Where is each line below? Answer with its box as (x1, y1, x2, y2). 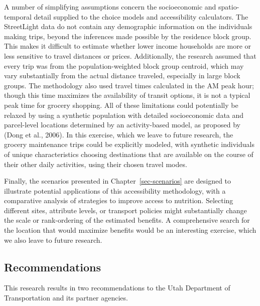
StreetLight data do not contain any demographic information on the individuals (4, 21, 252, 32)
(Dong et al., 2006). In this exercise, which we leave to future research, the (4, 129, 233, 139)
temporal (4, 11, 32, 22)
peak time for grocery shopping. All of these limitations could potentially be (4, 99, 238, 110)
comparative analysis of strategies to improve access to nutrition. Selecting (4, 195, 233, 206)
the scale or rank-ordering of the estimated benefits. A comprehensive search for (4, 215, 250, 225)
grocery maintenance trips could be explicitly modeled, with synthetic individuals (4, 139, 254, 149)
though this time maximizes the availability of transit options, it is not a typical (4, 90, 250, 100)
